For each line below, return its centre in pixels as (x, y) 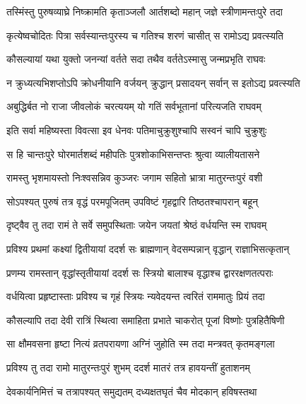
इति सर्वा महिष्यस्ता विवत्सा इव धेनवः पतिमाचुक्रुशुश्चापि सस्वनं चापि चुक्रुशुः (137, 130)
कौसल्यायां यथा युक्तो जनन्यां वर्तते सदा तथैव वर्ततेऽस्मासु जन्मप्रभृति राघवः (136, 59)
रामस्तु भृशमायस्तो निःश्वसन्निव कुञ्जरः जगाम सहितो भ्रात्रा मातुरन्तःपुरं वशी (135, 178)
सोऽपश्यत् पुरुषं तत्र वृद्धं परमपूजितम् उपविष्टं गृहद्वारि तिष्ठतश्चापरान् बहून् (132, 201)
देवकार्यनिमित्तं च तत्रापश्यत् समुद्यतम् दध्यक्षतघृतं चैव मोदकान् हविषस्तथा (132, 391)
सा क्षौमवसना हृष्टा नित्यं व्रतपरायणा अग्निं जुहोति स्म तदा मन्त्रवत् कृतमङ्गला (141, 344)
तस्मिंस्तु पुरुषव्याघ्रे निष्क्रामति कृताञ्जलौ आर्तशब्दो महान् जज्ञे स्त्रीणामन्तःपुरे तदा (145, 11)
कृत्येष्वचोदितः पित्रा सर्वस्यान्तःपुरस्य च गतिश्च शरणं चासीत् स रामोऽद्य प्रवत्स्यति (145, 35)
